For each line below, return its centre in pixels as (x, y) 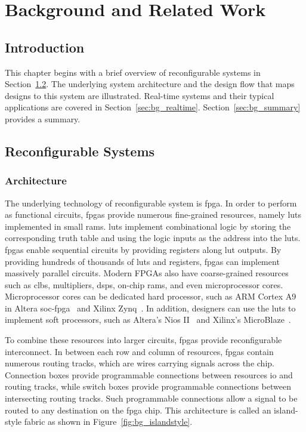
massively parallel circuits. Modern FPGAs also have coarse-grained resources (147, 273)
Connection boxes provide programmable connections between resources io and (149, 374)
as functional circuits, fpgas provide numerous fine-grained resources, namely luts (153, 215)
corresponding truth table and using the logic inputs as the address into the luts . (153, 238)
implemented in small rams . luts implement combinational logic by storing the (148, 226)
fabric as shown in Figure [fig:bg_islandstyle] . (108, 422)
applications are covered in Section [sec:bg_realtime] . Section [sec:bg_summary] (153, 107)
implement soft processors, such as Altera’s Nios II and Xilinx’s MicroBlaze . (148, 320)
